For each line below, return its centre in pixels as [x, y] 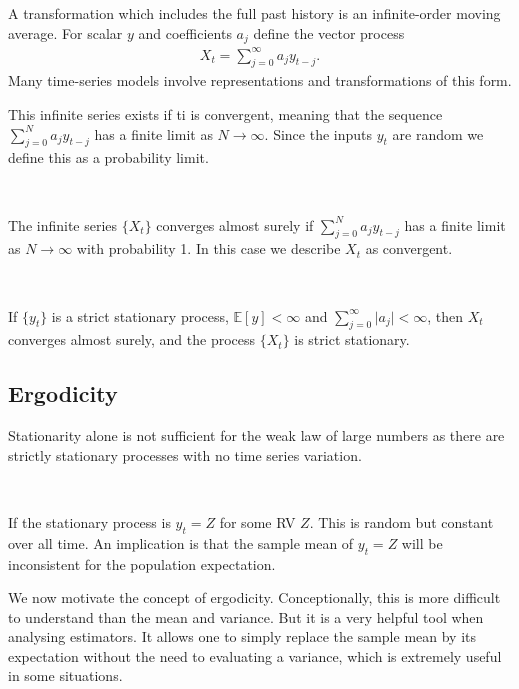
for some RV [257, 521]
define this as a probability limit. [108, 157]
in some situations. [65, 675]
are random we [438, 133]
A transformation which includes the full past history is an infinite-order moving [254, 13]
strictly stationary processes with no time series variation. [185, 454]
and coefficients [185, 32]
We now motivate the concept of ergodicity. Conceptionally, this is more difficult [254, 597]
